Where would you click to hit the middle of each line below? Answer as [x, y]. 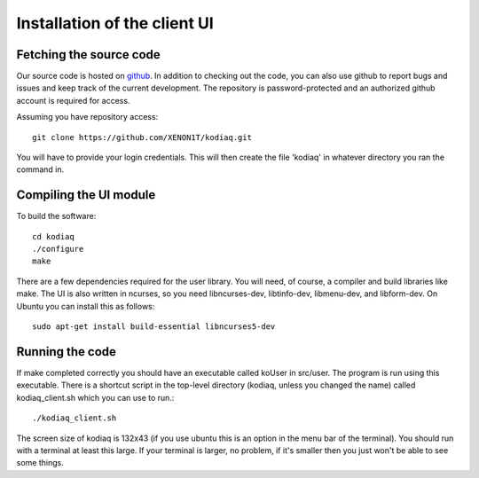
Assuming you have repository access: [87, 117]
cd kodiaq [53, 236]
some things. [40, 463]
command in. [40, 169]
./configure [58, 249]
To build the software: [56, 216]
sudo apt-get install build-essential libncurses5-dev [154, 327]
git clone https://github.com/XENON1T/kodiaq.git [142, 137]
